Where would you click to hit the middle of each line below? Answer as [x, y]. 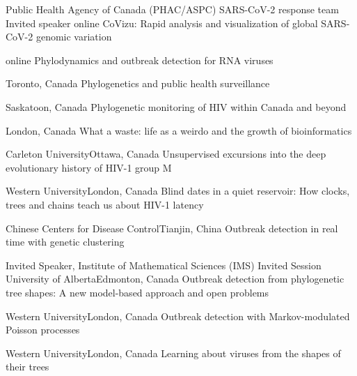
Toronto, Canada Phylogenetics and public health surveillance [138, 83]
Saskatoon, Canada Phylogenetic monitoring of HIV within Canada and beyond [176, 106]
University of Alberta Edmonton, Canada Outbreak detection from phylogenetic [175, 279]
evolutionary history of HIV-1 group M [89, 167]
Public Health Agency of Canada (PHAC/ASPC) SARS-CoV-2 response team [172, 9]
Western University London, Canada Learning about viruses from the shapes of [173, 353]
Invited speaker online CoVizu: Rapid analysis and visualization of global [162, 23]
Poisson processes [43, 330]
